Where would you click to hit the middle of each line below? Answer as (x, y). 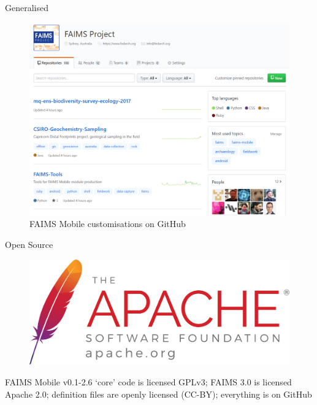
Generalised (27, 7)
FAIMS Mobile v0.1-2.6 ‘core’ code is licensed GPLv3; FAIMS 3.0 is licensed (148, 382)
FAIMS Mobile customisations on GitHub (108, 224)
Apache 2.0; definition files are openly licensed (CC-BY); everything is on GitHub (158, 394)
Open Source (29, 245)
